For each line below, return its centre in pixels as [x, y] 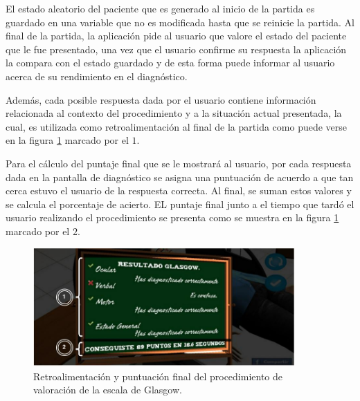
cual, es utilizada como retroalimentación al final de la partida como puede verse [177, 126]
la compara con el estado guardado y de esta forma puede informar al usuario [170, 63]
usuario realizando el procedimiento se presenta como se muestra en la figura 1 [172, 217]
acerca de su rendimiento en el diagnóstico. [97, 76]
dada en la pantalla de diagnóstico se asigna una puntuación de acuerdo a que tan [180, 177]
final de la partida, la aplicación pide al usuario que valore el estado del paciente [176, 36]
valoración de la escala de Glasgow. [108, 390]
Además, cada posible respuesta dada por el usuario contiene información [161, 99]
